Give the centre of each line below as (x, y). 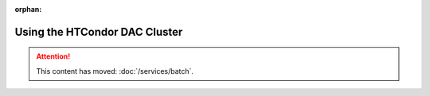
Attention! (53, 56)
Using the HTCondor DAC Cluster (99, 32)
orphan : (28, 9)
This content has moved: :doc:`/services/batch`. (115, 71)
